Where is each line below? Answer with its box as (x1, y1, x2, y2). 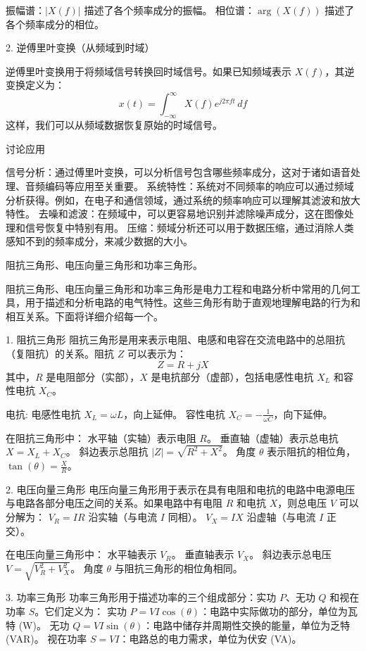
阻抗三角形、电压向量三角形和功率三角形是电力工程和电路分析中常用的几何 (6, 281, 351, 296)
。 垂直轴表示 (171, 547, 234, 562)
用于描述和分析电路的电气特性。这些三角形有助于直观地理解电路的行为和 (25, 295, 360, 310)
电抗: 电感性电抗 (6, 406, 81, 421)
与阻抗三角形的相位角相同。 (114, 561, 243, 576)
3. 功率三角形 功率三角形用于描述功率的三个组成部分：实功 (6, 590, 277, 605)
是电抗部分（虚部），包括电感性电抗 (151, 369, 314, 384)
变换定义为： (6, 77, 65, 92)
